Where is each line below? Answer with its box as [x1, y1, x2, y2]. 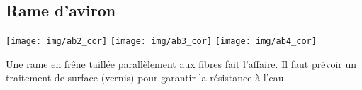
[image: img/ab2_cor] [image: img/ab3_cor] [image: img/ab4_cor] [6, 36, 317, 47]
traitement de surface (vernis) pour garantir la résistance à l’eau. [6, 70, 287, 85]
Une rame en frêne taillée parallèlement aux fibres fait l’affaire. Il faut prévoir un [6, 56, 357, 71]
